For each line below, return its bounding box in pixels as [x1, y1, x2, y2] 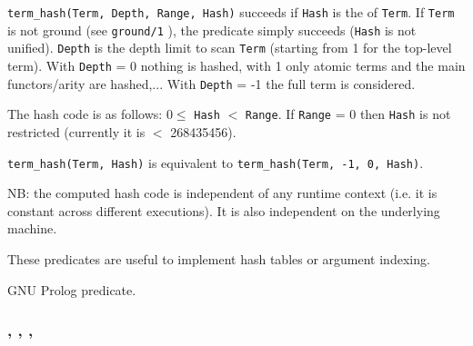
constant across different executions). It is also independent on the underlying [7, 201, 440, 220]
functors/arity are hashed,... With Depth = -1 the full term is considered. [7, 74, 416, 93]
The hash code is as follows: [7, 104, 163, 124]
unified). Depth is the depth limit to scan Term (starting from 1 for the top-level [7, 38, 452, 57]
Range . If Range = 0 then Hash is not [245, 104, 451, 124]
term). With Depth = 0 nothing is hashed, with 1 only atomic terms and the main [7, 55, 466, 74]
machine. [7, 219, 57, 238]
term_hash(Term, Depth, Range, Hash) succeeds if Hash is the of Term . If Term [7, 3, 455, 21]
